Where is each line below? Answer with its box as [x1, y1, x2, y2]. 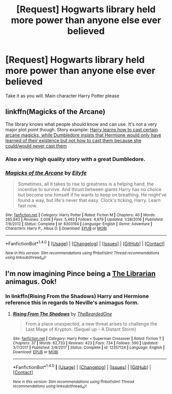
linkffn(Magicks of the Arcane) [5, 107, 106, 116]
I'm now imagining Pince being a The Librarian [5, 269, 156, 278]
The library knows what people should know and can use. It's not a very [5, 121, 157, 127]
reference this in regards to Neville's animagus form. [5, 299, 139, 306]
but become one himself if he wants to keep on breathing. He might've [17, 192, 167, 198]
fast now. [17, 202, 37, 208]
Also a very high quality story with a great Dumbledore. [5, 155, 146, 163]
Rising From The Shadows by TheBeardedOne [12, 311, 113, 317]
